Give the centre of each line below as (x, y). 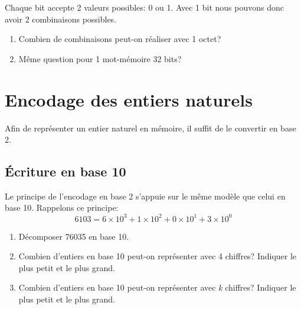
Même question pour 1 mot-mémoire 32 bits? (100, 58)
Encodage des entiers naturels (129, 99)
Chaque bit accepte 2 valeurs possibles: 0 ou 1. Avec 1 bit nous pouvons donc (144, 7)
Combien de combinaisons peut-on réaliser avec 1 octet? (120, 39)
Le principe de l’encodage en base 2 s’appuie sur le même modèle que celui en (145, 196)
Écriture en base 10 (66, 171)
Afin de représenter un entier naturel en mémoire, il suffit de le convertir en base (150, 128)
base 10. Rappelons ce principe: (62, 207)
